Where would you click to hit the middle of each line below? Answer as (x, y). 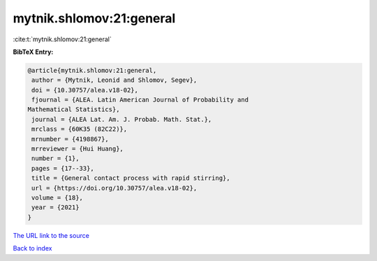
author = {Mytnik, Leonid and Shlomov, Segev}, (114, 80)
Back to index (32, 248)
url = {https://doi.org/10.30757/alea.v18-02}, (114, 188)
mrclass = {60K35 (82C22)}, (80, 129)
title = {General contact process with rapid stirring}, (131, 178)
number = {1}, (56, 158)
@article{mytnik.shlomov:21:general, (92, 70)
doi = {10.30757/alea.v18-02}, (85, 90)
